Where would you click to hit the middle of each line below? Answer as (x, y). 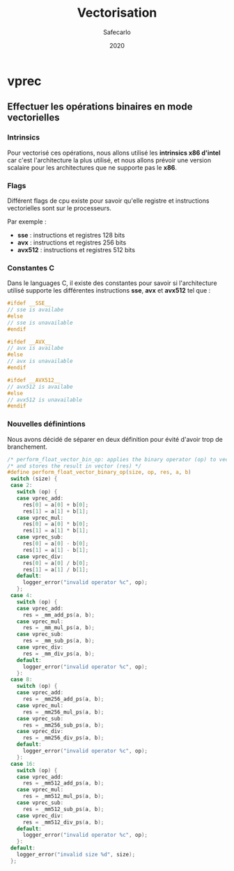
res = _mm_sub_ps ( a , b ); (59, 641)
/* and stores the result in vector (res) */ (74, 466)
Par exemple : (27, 222)
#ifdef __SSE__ (29, 303)
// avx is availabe (36, 348)
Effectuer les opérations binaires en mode (100, 107)
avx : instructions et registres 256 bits (72, 242)
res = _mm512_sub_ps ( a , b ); (63, 809)
